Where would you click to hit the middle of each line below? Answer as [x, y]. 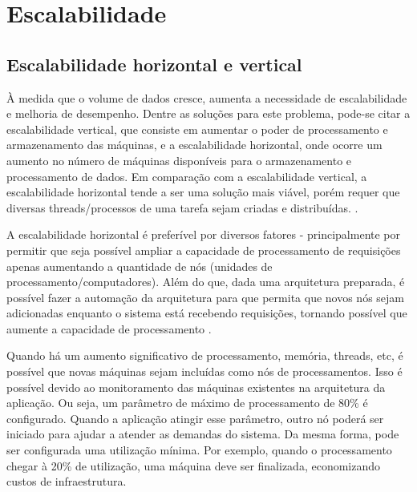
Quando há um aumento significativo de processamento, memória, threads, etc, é [205, 355]
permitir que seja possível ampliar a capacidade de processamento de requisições [204, 250]
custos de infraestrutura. [67, 481]
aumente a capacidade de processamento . [109, 328]
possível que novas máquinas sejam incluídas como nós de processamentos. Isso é [204, 371]
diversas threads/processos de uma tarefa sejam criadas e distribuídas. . [182, 207]
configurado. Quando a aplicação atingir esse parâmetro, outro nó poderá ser [195, 418]
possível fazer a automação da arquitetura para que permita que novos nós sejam [206, 297]
